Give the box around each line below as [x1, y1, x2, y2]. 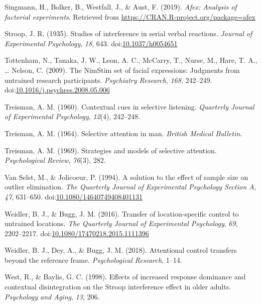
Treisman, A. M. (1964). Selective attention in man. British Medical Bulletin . [5, 128, 242, 138]
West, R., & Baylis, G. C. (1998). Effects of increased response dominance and [5, 271, 246, 282]
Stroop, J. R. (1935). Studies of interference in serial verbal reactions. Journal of [5, 28, 252, 39]
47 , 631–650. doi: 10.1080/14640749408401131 [5, 191, 143, 201]
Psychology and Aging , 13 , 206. [5, 291, 100, 301]
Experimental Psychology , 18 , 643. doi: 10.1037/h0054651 [5, 38, 178, 48]
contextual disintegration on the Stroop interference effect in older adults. [5, 281, 231, 292]
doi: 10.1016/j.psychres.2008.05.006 [5, 84, 110, 95]
